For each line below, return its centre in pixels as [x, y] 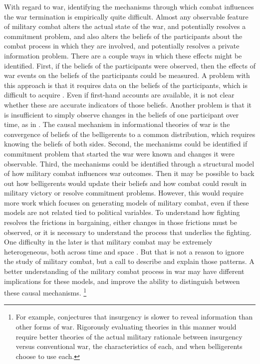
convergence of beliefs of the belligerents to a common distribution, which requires [130, 134]
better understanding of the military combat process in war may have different [124, 271]
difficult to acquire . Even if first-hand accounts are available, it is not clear [119, 95]
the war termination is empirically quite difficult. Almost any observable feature [126, 16]
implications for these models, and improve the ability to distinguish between [122, 281]
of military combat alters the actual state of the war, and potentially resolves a [125, 26]
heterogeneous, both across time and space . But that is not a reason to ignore [124, 251]
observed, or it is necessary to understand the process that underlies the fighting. [128, 232]
